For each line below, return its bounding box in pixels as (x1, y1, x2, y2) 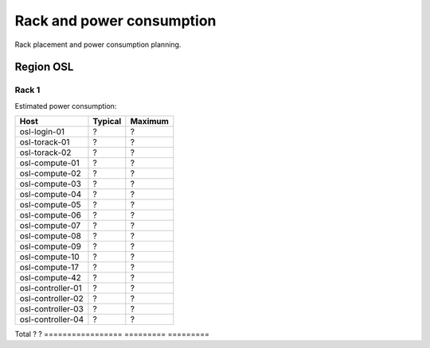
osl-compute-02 (19, 168, 81, 179)
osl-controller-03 (19, 304, 84, 315)
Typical (92, 116, 122, 127)
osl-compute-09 (19, 241, 81, 252)
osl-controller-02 (19, 293, 84, 304)
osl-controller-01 (19, 283, 83, 294)
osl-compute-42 (19, 273, 81, 284)
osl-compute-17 (19, 262, 80, 273)
